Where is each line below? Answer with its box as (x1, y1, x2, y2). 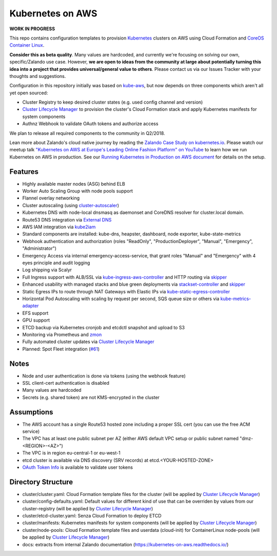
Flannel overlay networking (22, 195, 80, 201)
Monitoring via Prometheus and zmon (22, 331, 102, 337)
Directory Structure (9, 478, 73, 486)
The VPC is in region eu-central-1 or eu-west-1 (22, 450, 121, 456)
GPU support (22, 317, 50, 323)
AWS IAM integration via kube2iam (22, 224, 96, 230)
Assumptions (9, 408, 53, 416)
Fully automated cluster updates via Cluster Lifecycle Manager (22, 339, 154, 345)
